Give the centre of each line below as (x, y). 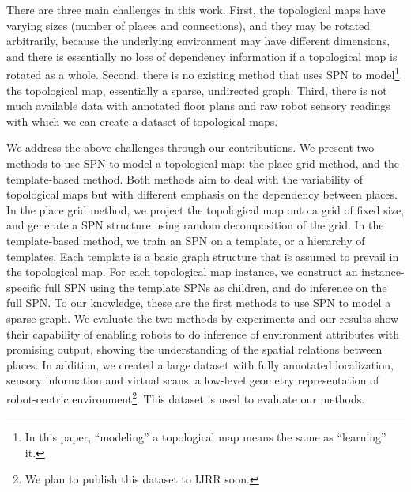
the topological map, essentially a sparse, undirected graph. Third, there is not (197, 90)
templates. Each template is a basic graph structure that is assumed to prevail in (203, 256)
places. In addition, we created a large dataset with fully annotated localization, (200, 364)
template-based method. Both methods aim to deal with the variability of (185, 178)
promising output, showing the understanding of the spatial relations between (194, 349)
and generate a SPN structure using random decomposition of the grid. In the (195, 225)
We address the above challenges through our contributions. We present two (190, 148)
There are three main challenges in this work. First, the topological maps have (196, 9)
